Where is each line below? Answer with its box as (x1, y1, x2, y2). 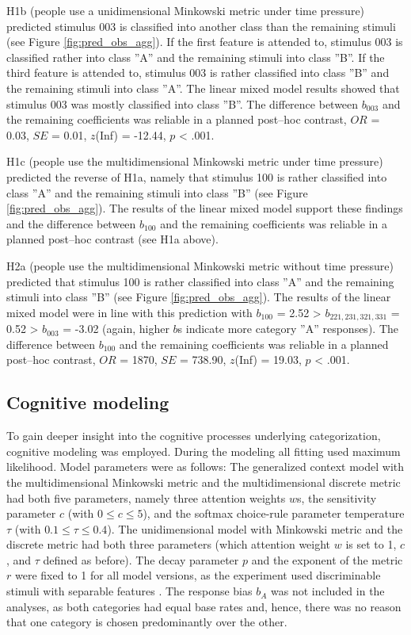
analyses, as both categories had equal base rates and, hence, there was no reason (6, 598, 401, 614)
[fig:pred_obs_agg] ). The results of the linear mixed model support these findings (6, 200, 403, 216)
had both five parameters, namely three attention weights (6, 489, 286, 506)
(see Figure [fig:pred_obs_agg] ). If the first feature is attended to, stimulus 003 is (6, 33, 403, 50)
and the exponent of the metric (251, 551, 403, 568)
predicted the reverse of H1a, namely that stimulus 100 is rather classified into (6, 168, 387, 185)
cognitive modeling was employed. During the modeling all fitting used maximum (6, 442, 401, 459)
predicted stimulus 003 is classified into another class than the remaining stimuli (6, 17, 396, 34)
